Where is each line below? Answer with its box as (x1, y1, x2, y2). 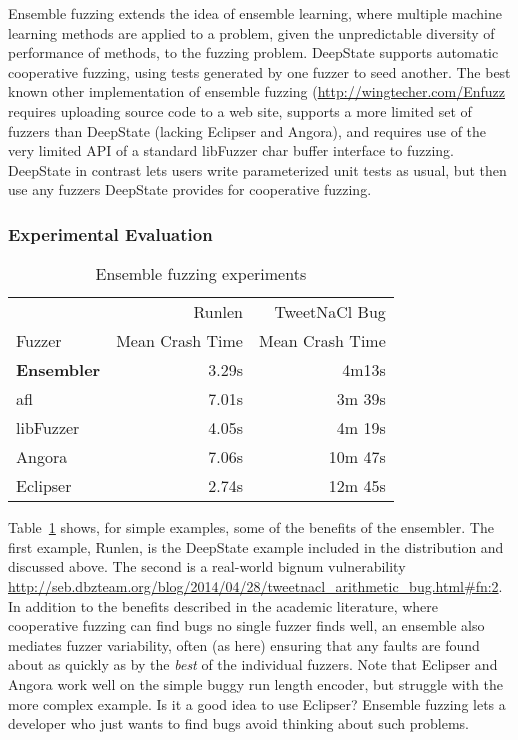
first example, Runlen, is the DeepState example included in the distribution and (8, 536, 504, 557)
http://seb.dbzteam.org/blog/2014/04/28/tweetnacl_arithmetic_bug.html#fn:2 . (8, 575, 503, 596)
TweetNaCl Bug (274, 300, 386, 324)
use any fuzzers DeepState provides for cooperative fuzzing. (8, 179, 372, 200)
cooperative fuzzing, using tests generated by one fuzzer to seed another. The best (8, 61, 511, 82)
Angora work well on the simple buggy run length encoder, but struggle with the (8, 673, 504, 694)
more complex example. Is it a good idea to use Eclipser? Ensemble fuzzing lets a (8, 693, 506, 714)
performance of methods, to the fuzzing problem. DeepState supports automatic (8, 42, 499, 63)
